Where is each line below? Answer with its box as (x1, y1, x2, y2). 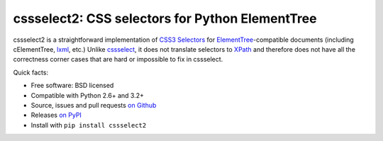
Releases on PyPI (30, 111, 82, 120)
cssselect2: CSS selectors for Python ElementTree (13, 11, 317, 26)
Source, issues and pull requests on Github (30, 101, 157, 109)
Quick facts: (13, 68, 49, 77)
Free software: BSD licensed (30, 81, 114, 90)
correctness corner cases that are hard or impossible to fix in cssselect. (13, 55, 223, 64)
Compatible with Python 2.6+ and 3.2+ (30, 91, 145, 99)
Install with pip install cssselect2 (30, 120, 147, 129)
